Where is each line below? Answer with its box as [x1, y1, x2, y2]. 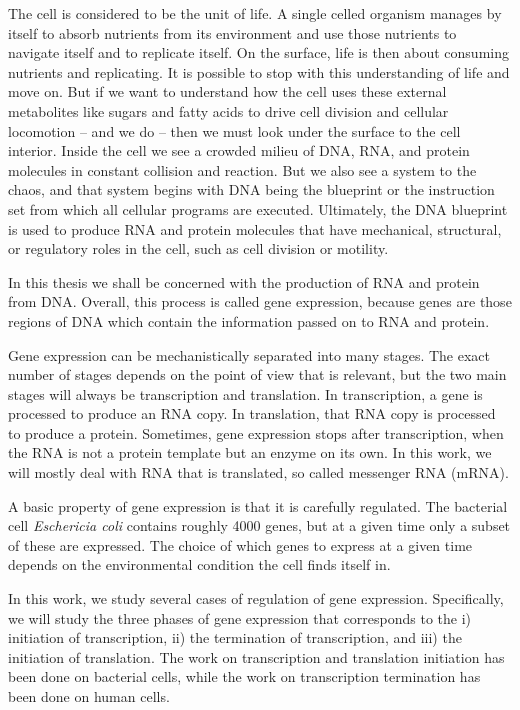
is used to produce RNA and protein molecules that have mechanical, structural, [8, 218, 502, 239]
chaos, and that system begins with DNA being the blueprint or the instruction [8, 179, 495, 200]
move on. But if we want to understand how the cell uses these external [8, 81, 447, 102]
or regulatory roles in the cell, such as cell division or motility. [8, 238, 389, 259]
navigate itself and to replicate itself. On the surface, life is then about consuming [8, 42, 509, 63]
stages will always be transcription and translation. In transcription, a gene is [8, 383, 483, 404]
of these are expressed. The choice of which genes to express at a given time [8, 534, 473, 555]
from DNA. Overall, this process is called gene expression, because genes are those [8, 291, 512, 312]
